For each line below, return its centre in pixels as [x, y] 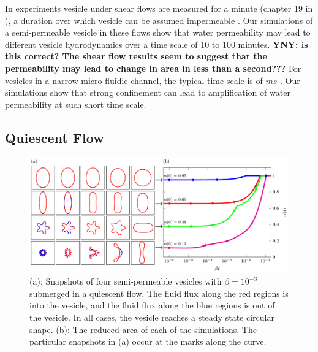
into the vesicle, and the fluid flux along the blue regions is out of [152, 305]
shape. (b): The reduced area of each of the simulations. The [143, 329]
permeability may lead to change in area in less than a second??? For [153, 68]
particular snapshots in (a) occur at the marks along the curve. [148, 341]
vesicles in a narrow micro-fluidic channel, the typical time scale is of [134, 80]
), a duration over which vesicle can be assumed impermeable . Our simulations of [159, 20]
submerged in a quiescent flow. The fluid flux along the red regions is [159, 293]
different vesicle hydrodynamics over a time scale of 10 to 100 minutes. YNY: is [157, 44]
